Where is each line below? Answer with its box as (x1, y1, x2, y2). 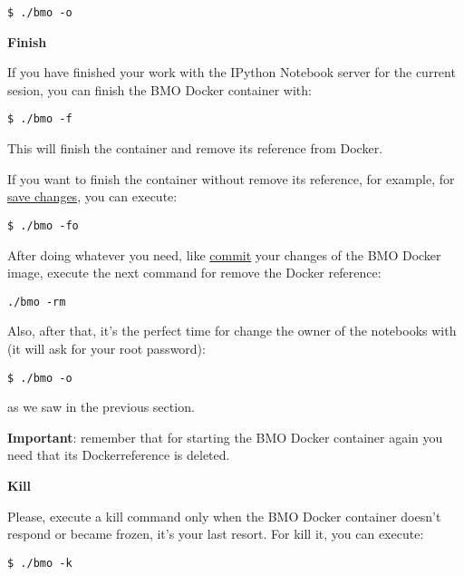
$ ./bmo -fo (7, 219, 79, 232)
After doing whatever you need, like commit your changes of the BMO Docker (7, 245, 441, 264)
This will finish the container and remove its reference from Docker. (7, 139, 383, 158)
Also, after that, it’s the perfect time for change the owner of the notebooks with (7, 321, 457, 340)
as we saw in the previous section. (7, 397, 195, 416)
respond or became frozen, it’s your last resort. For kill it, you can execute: (7, 524, 424, 543)
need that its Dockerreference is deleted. (7, 445, 230, 464)
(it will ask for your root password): (7, 338, 206, 357)
